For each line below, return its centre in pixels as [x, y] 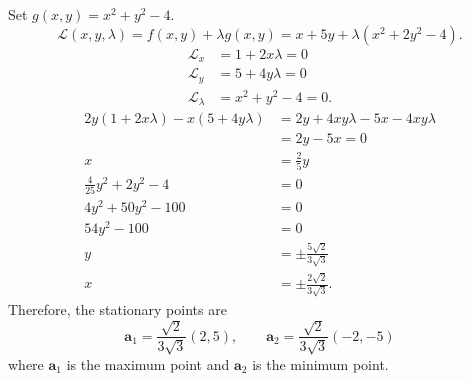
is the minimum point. [320, 363]
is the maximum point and [148, 363]
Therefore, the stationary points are [117, 309]
